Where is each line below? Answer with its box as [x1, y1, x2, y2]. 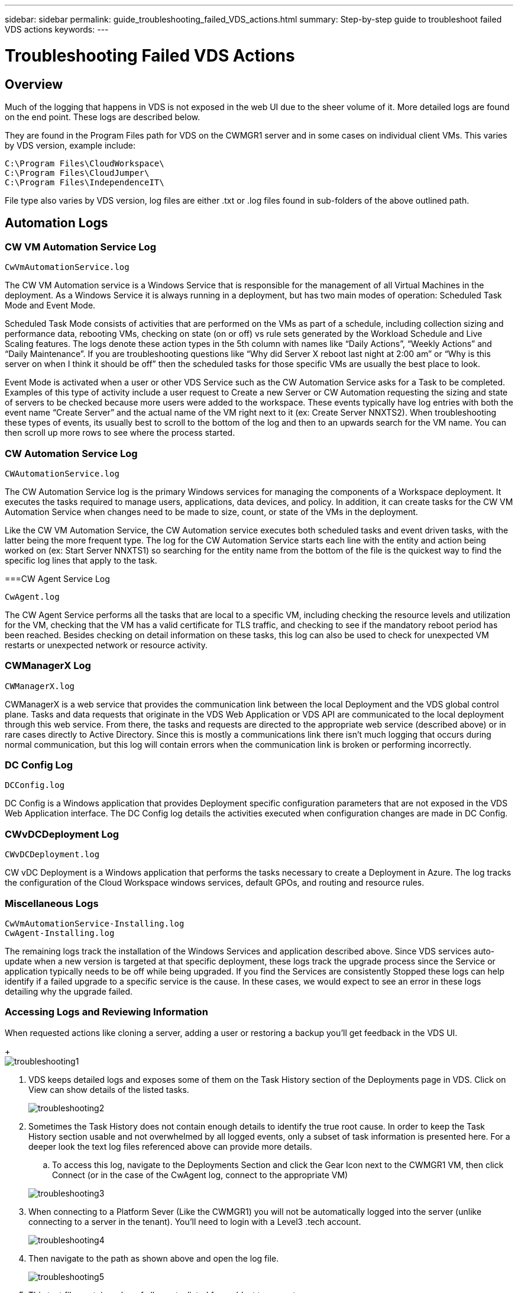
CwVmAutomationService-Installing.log [5, 918, 184, 928]
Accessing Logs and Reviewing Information [5, 1006, 208, 1018]
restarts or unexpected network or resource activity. [5, 639, 208, 650]
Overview [5, 76, 63, 92]
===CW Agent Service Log [5, 573, 110, 584]
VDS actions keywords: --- [5, 24, 109, 34]
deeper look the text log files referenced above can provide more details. [28, 1141, 312, 1152]
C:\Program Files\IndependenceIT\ [5, 177, 164, 187]
